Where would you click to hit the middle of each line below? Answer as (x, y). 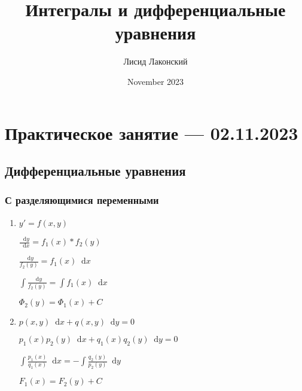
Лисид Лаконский (155, 61)
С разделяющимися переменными (82, 200)
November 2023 (155, 81)
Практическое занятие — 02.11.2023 (152, 132)
